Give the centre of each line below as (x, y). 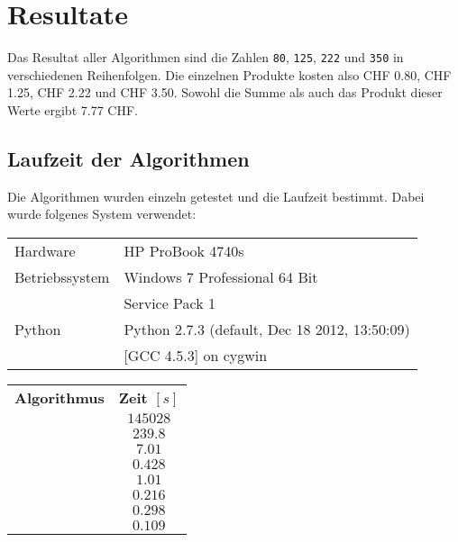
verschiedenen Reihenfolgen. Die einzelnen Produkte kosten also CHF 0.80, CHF (229, 74)
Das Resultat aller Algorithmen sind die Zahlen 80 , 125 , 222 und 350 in (206, 57)
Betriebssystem (62, 276)
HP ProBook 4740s (184, 250)
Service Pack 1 (169, 303)
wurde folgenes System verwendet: (102, 214)
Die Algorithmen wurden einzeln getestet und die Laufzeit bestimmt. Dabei (216, 196)
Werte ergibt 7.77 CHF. (73, 109)
